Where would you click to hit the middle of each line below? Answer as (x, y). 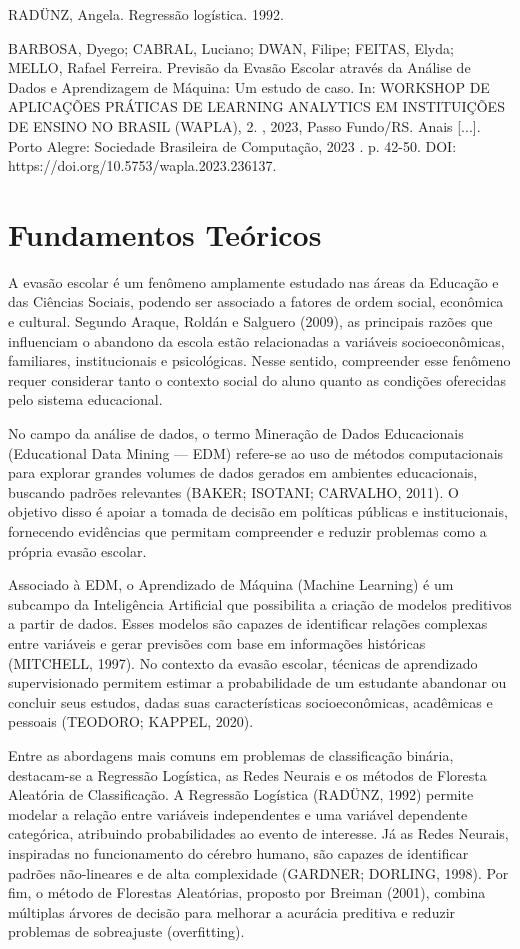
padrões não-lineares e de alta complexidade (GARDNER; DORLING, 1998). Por (258, 872)
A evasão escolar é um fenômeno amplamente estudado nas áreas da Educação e (253, 281)
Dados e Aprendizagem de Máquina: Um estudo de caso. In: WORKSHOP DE (249, 86)
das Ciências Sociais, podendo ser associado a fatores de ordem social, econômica (256, 301)
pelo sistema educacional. (85, 399)
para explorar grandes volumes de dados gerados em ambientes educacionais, (243, 472)
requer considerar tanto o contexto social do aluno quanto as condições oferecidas (257, 379)
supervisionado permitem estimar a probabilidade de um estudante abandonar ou (257, 682)
